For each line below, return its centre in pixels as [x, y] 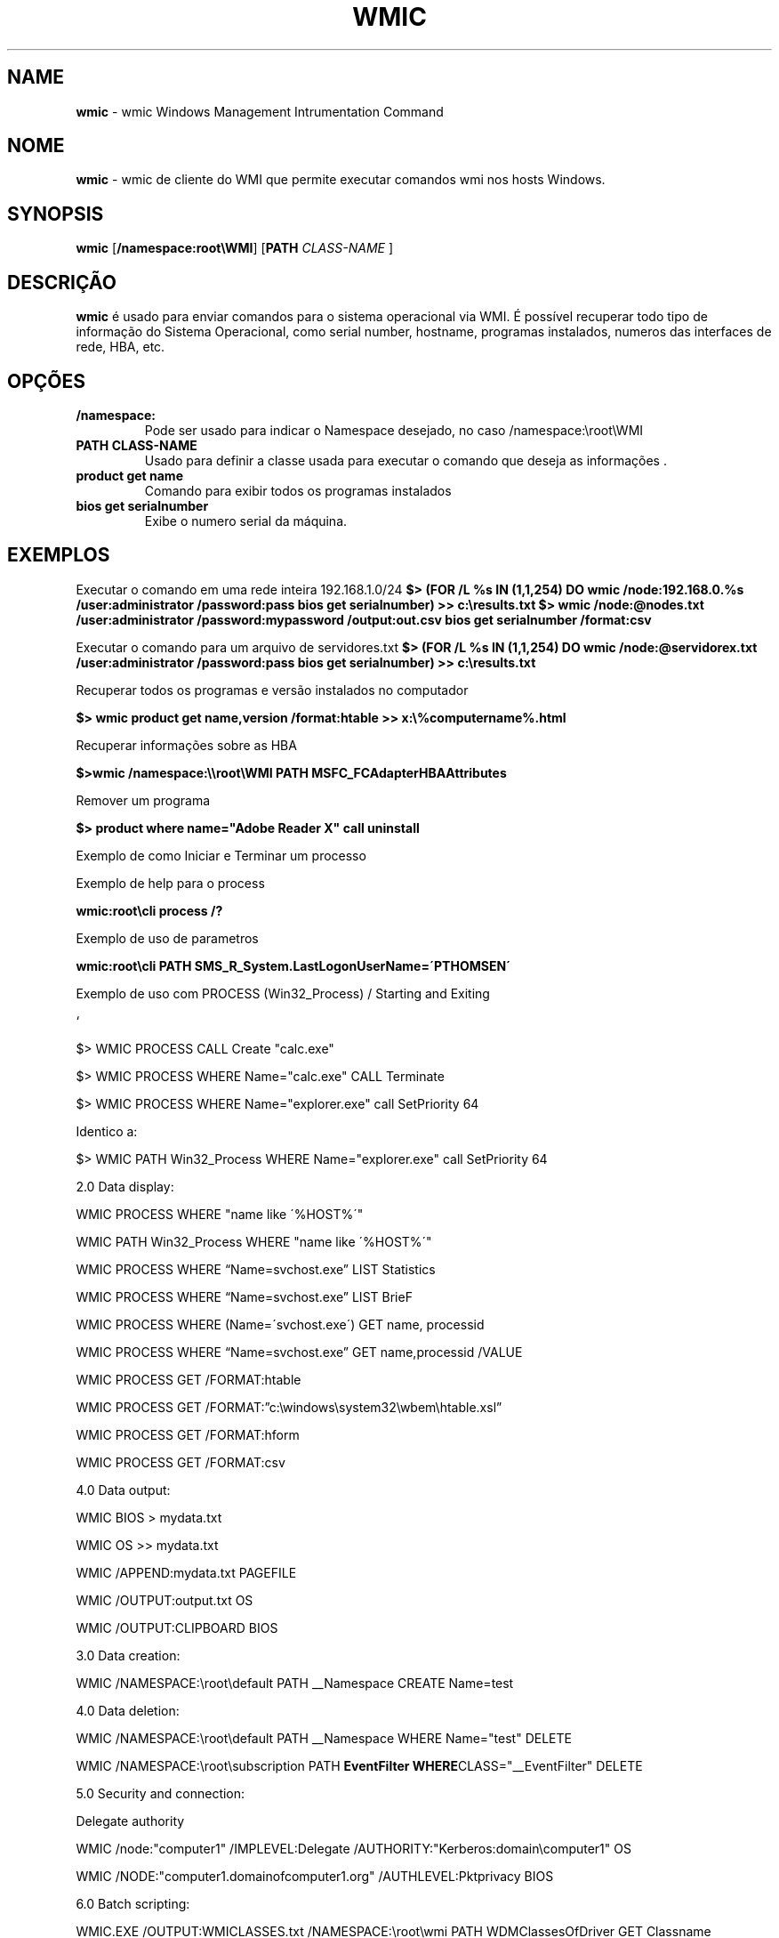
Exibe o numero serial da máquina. [246, 521]
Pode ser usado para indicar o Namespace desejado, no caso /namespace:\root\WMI [394, 430]
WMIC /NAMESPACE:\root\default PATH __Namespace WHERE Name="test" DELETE [324, 1738]
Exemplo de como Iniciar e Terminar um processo [221, 855]
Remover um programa [143, 800]
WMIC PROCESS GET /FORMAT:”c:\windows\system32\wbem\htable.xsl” [289, 1407]
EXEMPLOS [59, 555]
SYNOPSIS [56, 214]
